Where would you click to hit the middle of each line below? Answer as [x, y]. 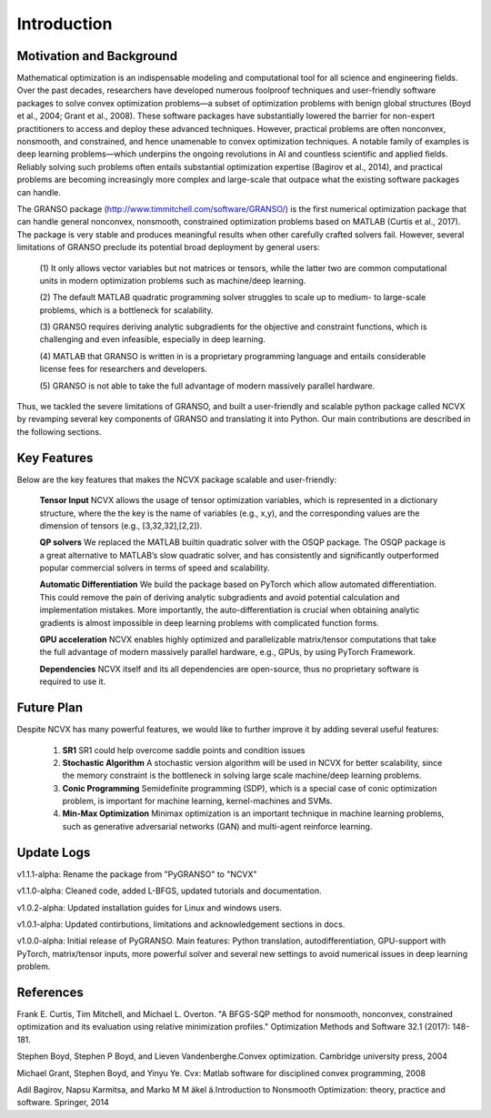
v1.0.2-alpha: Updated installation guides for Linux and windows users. [149, 907]
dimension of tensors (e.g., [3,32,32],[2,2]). [121, 525]
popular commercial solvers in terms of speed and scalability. [155, 568]
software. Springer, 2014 [63, 1103]
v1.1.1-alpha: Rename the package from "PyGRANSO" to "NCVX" [137, 874]
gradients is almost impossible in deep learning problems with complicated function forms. [209, 622]
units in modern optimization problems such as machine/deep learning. [173, 280]
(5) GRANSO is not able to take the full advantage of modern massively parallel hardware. [207, 386]
